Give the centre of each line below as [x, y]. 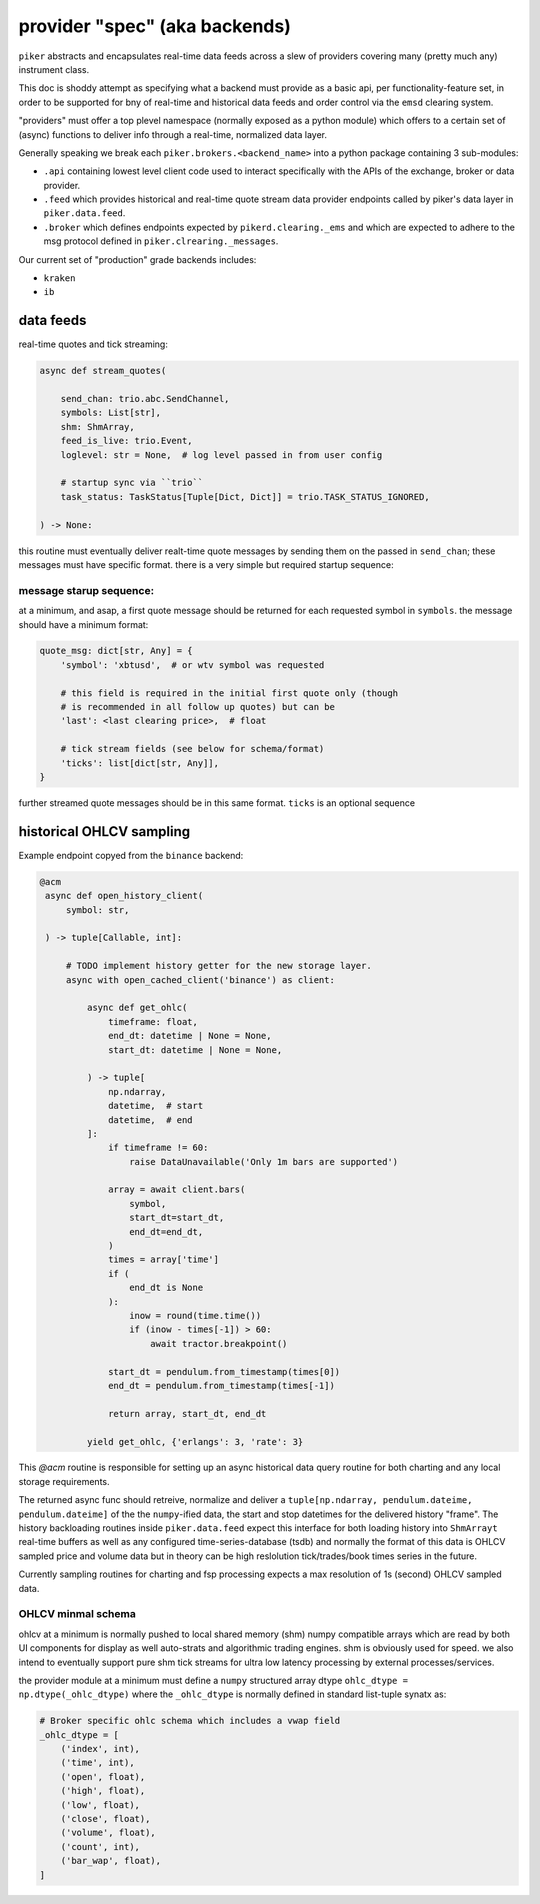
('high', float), [103, 1791]
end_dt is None [166, 1288]
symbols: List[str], [111, 413]
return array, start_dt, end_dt [187, 1413]
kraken [59, 278]
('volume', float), [108, 1833]
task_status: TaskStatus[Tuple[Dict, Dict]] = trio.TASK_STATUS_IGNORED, [245, 496]
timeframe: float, [153, 1021]
